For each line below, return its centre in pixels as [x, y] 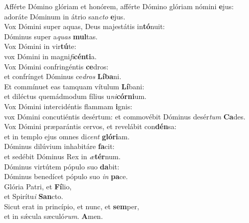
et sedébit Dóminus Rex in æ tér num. [63, 156]
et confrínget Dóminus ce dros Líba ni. [63, 76]
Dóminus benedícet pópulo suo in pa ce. [66, 176]
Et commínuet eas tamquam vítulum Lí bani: [74, 86]
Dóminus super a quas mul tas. [51, 36]
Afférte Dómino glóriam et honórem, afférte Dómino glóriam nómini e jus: [119, 6]
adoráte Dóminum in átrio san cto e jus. [65, 16]
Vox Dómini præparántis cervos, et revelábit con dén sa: [90, 126]
